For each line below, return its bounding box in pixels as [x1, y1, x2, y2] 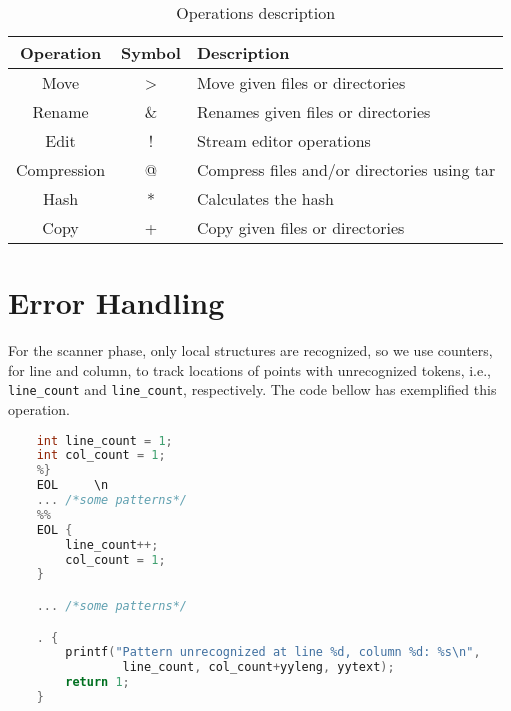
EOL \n [36, 478, 109, 493]
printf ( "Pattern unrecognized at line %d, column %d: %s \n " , [65, 645, 481, 660]
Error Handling [8, 282, 225, 323]
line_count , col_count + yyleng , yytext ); [122, 660, 395, 675]
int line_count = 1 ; [36, 433, 173, 448]
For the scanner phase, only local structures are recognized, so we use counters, [8, 340, 493, 361]
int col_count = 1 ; [36, 448, 166, 463]
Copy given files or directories [196, 216, 405, 239]
